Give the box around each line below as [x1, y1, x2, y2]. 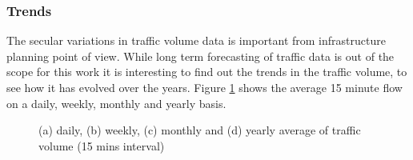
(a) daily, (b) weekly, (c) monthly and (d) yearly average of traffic [38, 122, 361, 138]
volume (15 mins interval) [38, 137, 165, 154]
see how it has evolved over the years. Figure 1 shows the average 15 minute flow [6, 79, 403, 95]
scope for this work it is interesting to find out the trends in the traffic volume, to [6, 63, 407, 80]
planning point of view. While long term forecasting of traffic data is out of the [6, 47, 395, 64]
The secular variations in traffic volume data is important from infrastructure [6, 32, 386, 49]
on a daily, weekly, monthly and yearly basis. [6, 94, 227, 111]
